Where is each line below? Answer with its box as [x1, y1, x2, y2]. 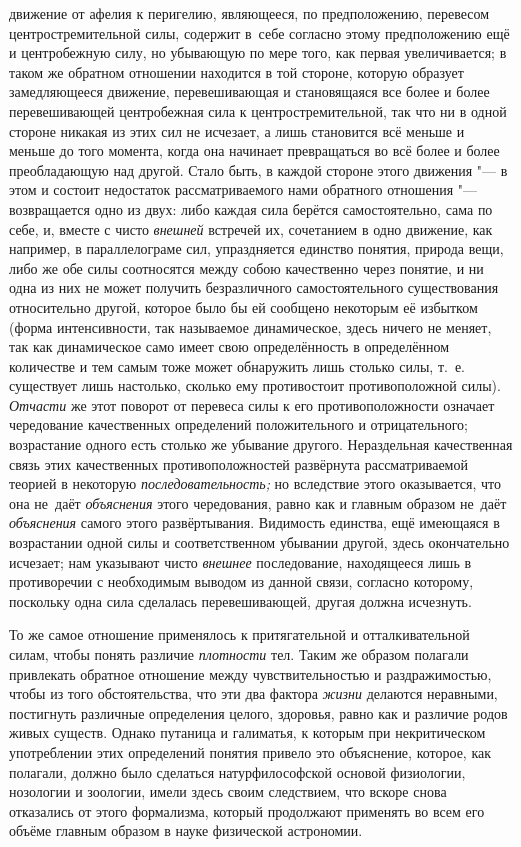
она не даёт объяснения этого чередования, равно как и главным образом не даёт [9, 492, 507, 513]
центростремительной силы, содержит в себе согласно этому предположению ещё [9, 22, 510, 43]
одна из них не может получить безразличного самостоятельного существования [9, 277, 499, 298]
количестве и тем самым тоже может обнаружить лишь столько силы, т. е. [9, 355, 466, 376]
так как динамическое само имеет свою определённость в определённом [9, 336, 450, 357]
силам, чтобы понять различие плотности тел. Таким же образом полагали [9, 644, 469, 664]
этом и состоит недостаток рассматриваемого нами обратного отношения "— [9, 179, 477, 200]
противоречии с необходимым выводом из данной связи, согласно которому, [9, 571, 474, 592]
